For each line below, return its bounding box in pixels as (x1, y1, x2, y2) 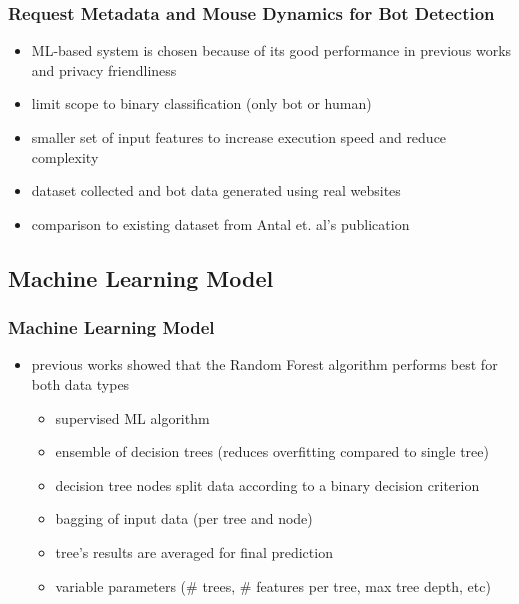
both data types (31, 373, 130, 394)
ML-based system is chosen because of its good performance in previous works (31, 40, 512, 61)
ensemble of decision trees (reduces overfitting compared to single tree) (55, 441, 489, 462)
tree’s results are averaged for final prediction (55, 541, 333, 562)
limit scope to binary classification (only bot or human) (31, 93, 372, 114)
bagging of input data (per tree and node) (55, 508, 313, 529)
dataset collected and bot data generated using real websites (31, 180, 401, 201)
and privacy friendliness (31, 59, 177, 80)
